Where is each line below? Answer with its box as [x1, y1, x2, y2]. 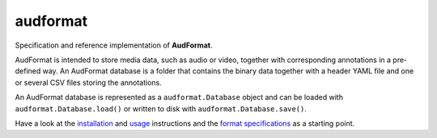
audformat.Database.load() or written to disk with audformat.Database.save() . [15, 103, 308, 113]
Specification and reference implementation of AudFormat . [15, 40, 213, 50]
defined [15, 66, 41, 76]
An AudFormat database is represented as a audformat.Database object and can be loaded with [15, 93, 344, 102]
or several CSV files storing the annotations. [15, 77, 162, 87]
